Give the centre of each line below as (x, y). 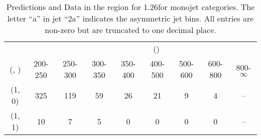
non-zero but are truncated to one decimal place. (130, 30)
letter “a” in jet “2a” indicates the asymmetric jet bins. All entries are (130, 18)
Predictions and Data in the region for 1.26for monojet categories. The (130, 7)
